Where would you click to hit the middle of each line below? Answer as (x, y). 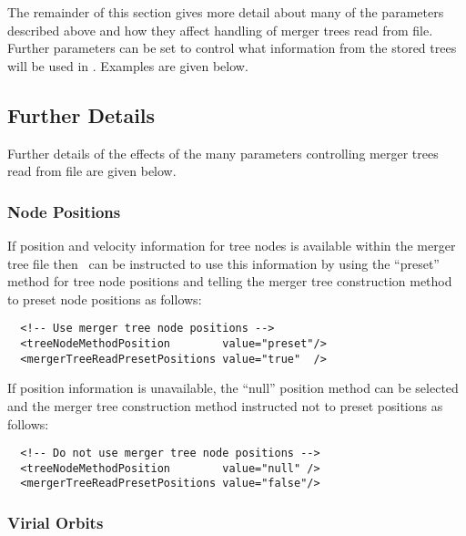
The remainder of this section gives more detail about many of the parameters (226, 12)
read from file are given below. (92, 171)
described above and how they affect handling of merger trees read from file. (220, 30)
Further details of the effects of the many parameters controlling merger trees (223, 153)
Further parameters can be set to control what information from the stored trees (232, 48)
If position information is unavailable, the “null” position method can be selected (233, 388)
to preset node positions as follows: (105, 299)
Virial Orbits (56, 522)
